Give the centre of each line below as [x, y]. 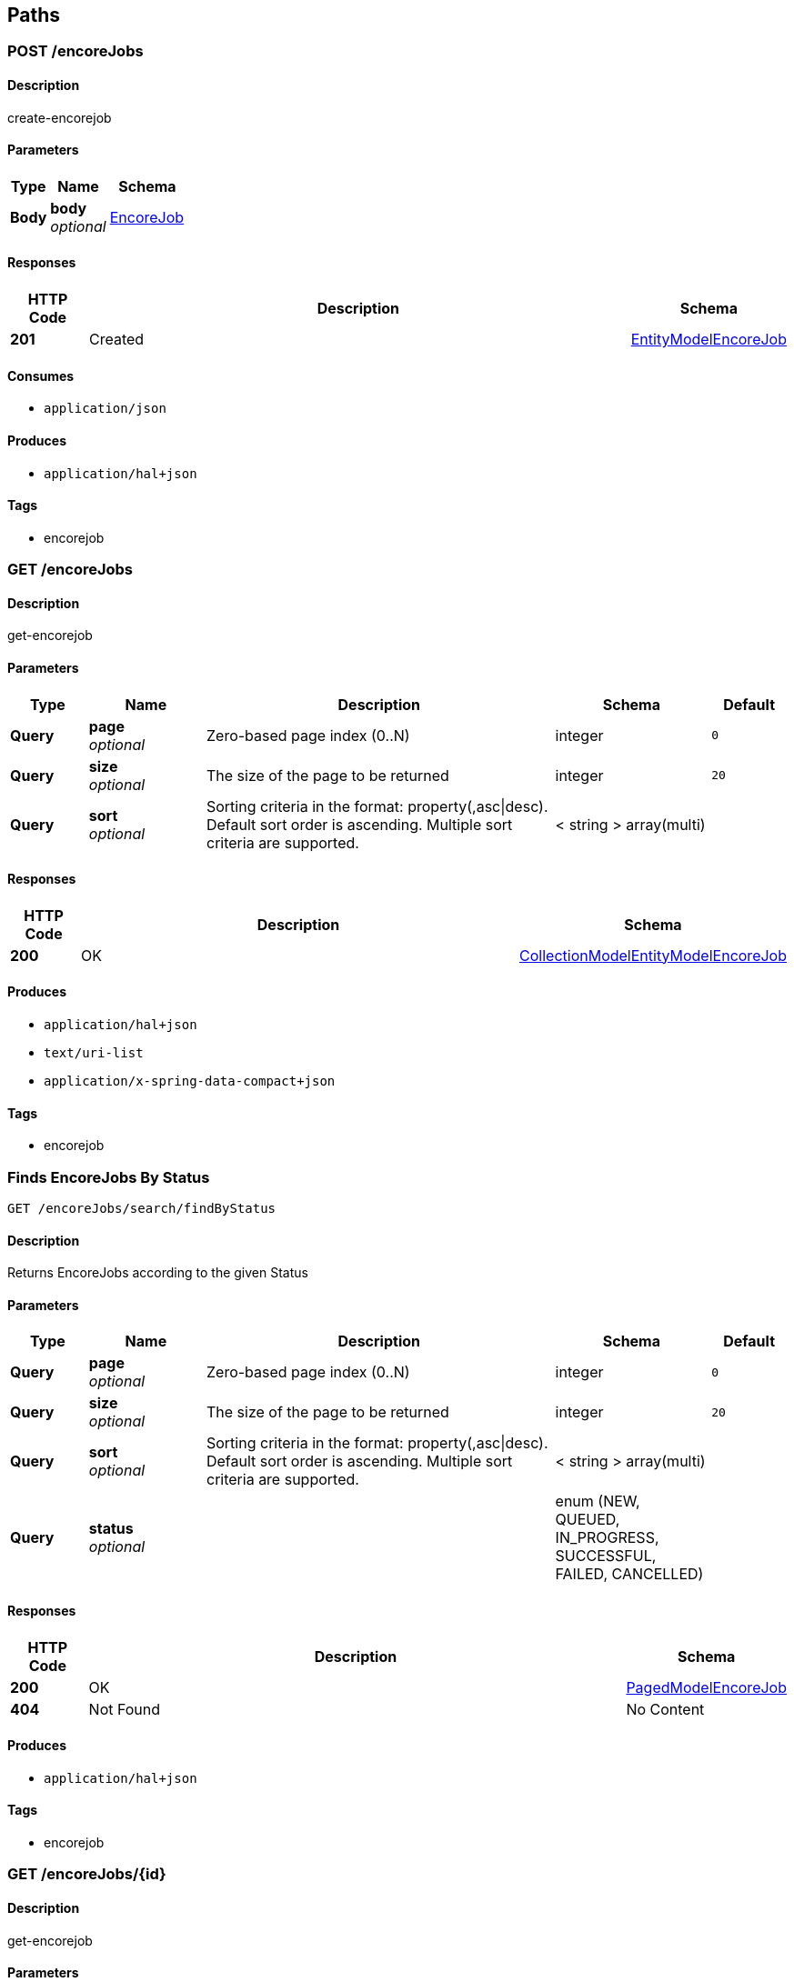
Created [116, 340]
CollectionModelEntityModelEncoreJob [653, 955]
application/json [105, 409]
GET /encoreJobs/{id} [87, 1874]
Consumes [41, 375]
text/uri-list [94, 1052]
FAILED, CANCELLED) [629, 1574]
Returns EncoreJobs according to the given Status [158, 1273]
